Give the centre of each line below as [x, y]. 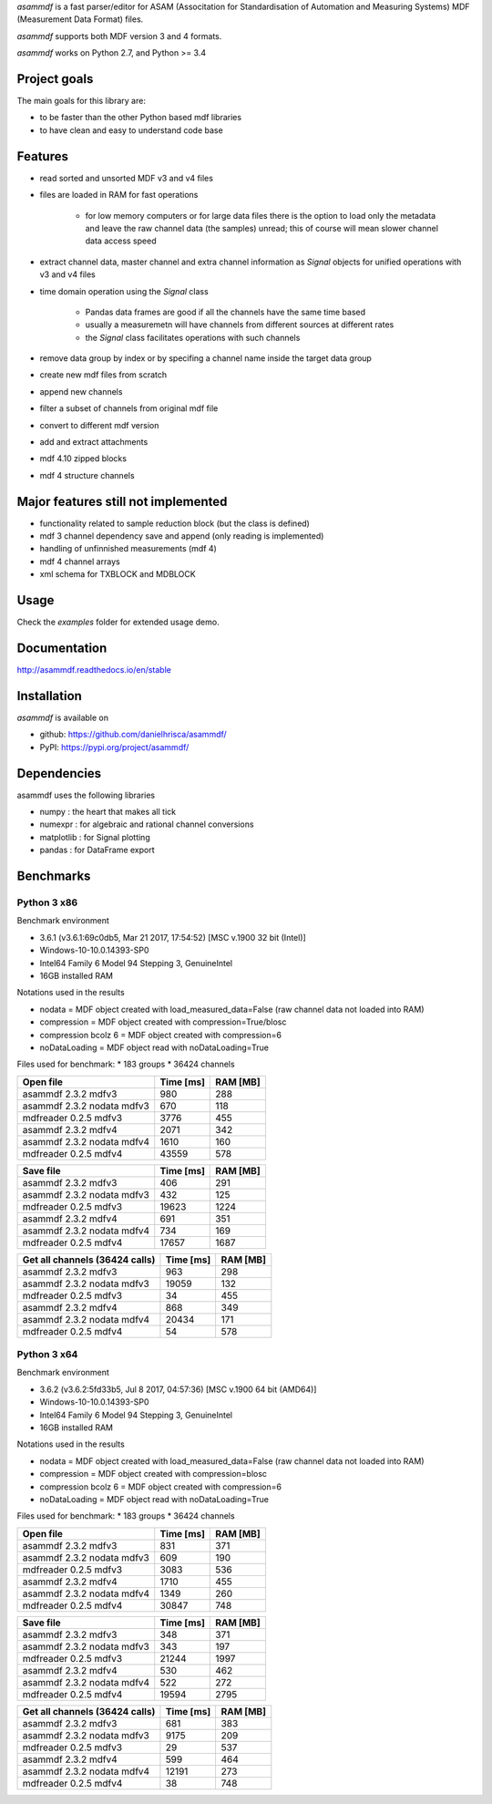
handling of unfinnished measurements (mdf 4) [128, 549]
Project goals [55, 79]
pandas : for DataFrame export [97, 850]
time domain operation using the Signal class [124, 291]
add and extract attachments [94, 442]
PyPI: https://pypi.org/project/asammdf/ [114, 747]
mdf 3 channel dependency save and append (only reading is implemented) [182, 536]
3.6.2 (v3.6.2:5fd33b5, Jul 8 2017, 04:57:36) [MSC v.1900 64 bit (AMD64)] [178, 1389]
